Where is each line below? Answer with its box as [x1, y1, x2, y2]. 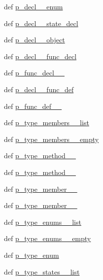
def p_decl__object [4, 35, 65, 45]
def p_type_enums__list [4, 216, 81, 227]
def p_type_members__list [4, 117, 89, 128]
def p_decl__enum [4, 1, 63, 11]
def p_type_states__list [4, 266, 80, 277]
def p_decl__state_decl [4, 18, 78, 28]
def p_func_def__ [4, 101, 62, 111]
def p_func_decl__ [4, 68, 65, 78]
